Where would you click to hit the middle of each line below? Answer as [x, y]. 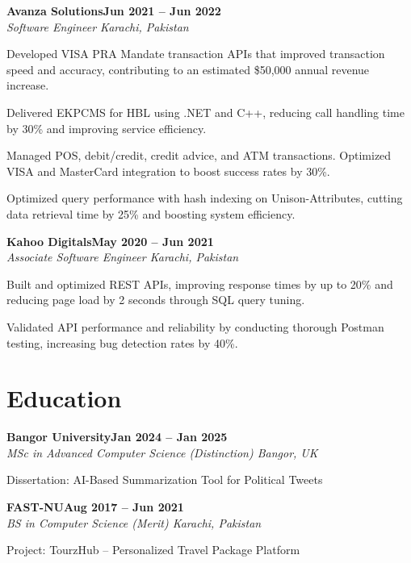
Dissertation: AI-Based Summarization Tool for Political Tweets [165, 480]
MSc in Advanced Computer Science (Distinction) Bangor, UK [162, 452]
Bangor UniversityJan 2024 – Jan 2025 [117, 437]
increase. [28, 85]
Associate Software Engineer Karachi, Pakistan [123, 257]
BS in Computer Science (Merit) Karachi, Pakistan [134, 522]
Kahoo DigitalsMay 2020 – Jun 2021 [110, 241]
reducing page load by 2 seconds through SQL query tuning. [156, 300]
